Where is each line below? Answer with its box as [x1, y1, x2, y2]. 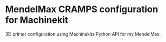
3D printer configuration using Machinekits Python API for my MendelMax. [5, 31, 161, 37]
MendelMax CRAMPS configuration [5, 4, 158, 15]
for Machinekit [5, 14, 69, 26]
